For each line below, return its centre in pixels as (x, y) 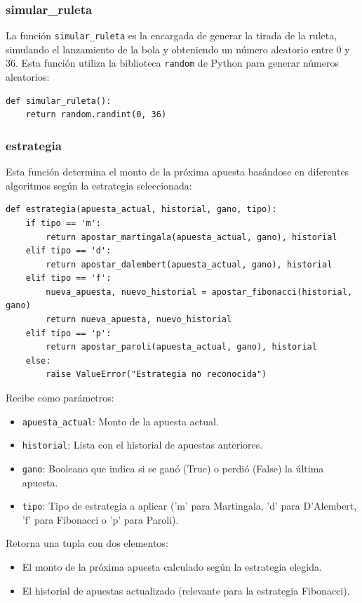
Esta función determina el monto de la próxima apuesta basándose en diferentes (177, 172)
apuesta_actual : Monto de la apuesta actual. (120, 421)
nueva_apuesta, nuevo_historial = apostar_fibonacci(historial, (199, 292)
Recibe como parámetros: (60, 398)
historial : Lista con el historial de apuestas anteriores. (142, 445)
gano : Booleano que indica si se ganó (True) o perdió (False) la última (173, 468)
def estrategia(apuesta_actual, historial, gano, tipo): (141, 210)
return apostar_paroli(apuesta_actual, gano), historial (181, 347)
